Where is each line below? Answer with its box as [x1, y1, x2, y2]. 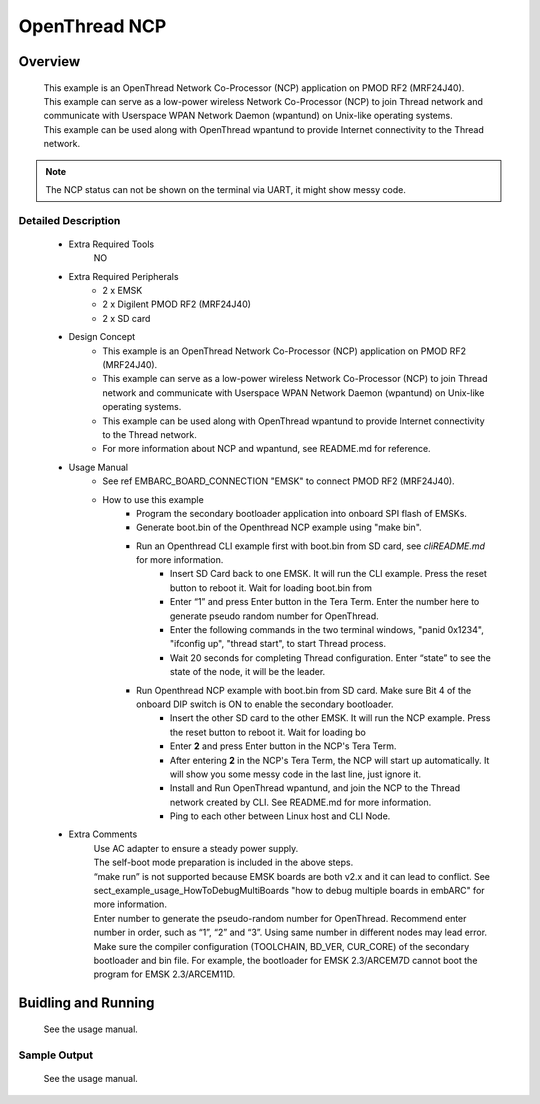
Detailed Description [18, 213, 121, 227]
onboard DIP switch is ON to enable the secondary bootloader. [136, 698, 394, 710]
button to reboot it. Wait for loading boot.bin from [170, 581, 373, 594]
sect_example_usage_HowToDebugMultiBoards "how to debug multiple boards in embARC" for [93, 885, 485, 897]
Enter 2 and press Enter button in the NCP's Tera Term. [170, 740, 397, 752]
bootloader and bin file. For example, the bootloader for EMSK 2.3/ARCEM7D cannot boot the [93, 955, 478, 966]
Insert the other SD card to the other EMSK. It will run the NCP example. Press [170, 712, 491, 724]
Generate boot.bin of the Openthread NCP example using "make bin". [136, 521, 422, 534]
